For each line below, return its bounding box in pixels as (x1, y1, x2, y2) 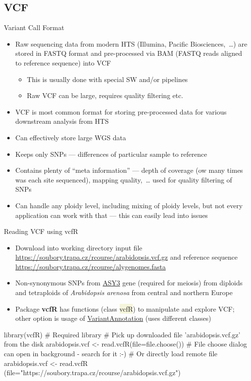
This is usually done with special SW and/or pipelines (27, 74, 188, 84)
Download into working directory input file (15, 242, 142, 252)
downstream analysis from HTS (15, 116, 109, 126)
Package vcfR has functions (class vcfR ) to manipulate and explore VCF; (15, 303, 235, 314)
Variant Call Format (4, 22, 64, 33)
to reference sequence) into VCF (15, 57, 111, 67)
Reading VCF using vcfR (4, 226, 78, 236)
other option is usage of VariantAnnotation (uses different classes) (15, 313, 211, 323)
